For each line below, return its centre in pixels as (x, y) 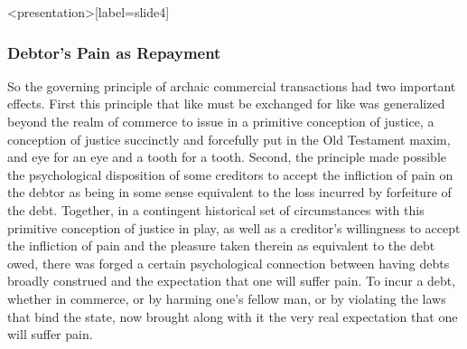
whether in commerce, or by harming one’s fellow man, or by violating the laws (227, 298)
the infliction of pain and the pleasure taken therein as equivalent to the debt (221, 245)
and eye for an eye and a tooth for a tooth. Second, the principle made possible (227, 157)
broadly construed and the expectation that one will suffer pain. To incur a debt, (232, 281)
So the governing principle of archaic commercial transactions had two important (232, 85)
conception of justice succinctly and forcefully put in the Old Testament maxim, (229, 139)
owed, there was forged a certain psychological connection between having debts (229, 263)
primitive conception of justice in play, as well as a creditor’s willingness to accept (234, 227)
